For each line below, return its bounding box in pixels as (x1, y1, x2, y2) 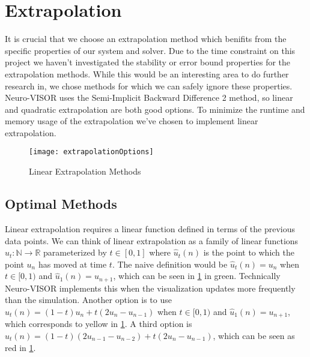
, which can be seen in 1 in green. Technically (113, 269, 281, 282)
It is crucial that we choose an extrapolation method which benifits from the (5, 32, 287, 45)
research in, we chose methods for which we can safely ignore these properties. (5, 79, 293, 92)
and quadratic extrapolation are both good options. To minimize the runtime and (5, 103, 305, 115)
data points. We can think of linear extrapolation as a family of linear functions (5, 234, 299, 247)
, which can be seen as (213, 329, 295, 341)
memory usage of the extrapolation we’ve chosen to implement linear (5, 115, 258, 127)
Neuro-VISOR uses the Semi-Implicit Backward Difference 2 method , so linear (5, 91, 293, 104)
